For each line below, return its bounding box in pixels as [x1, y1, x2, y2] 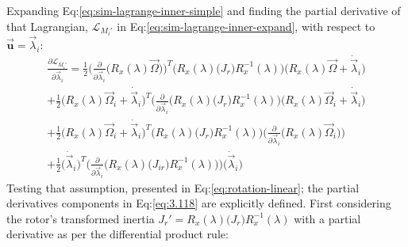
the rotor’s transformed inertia [6, 210, 155, 226]
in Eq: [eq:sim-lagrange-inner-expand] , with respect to [117, 17, 375, 34]
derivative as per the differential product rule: [6, 226, 229, 242]
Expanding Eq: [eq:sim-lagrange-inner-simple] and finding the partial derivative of [6, 2, 401, 18]
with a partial [294, 210, 361, 226]
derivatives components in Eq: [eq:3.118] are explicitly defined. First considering [6, 195, 391, 211]
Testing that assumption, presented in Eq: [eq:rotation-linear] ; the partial [6, 179, 360, 196]
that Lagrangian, [6, 17, 88, 34]
